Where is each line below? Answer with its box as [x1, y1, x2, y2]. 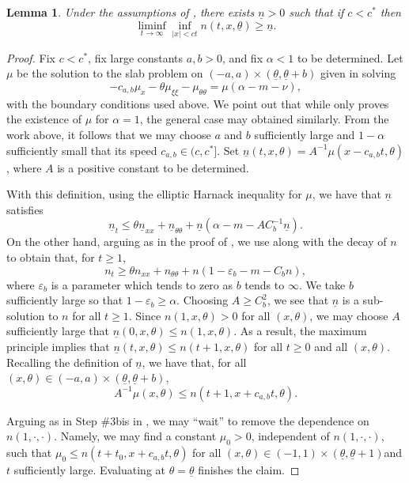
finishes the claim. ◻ [198, 462, 300, 478]
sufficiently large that [6, 323, 110, 339]
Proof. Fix [6, 49, 55, 66]
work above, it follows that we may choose [6, 126, 211, 142]
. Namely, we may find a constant [54, 428, 217, 444]
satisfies [6, 201, 44, 217]
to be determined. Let [297, 49, 403, 66]
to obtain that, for [6, 248, 95, 265]
